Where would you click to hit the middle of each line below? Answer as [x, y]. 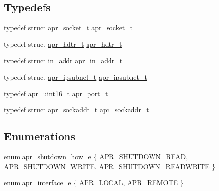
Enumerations [40, 136]
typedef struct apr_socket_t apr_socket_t [68, 28]
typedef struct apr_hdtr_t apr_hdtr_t [63, 44]
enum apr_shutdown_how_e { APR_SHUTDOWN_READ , [96, 156]
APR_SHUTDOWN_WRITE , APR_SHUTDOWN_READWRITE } [110, 166]
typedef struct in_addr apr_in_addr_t [63, 60]
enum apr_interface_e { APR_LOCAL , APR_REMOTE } [94, 182]
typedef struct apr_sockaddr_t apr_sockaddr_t [77, 110]
